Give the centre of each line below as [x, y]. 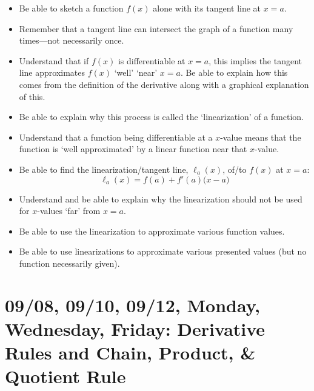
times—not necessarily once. [72, 40]
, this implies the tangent [256, 60]
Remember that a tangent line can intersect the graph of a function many [156, 28]
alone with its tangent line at [207, 8]
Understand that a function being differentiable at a [116, 137]
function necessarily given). [69, 263]
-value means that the [261, 137]
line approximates [52, 72]
